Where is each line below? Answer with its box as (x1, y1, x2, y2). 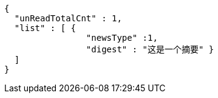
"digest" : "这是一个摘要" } (86, 44, 214, 54)
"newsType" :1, (86, 33, 158, 43)
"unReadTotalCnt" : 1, (14, 13, 122, 23)
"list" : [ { (14, 23, 77, 33)
